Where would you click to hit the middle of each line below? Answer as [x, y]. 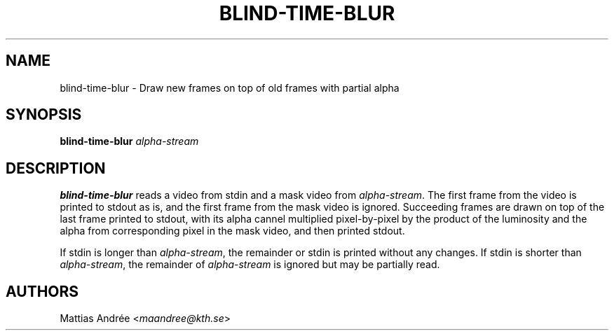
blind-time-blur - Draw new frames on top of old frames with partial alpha [230, 87]
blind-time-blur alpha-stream [129, 141]
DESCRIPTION [56, 168]
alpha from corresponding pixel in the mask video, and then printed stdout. [232, 231]
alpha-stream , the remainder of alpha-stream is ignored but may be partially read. [250, 265]
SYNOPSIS [44, 115]
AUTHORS [42, 291]
